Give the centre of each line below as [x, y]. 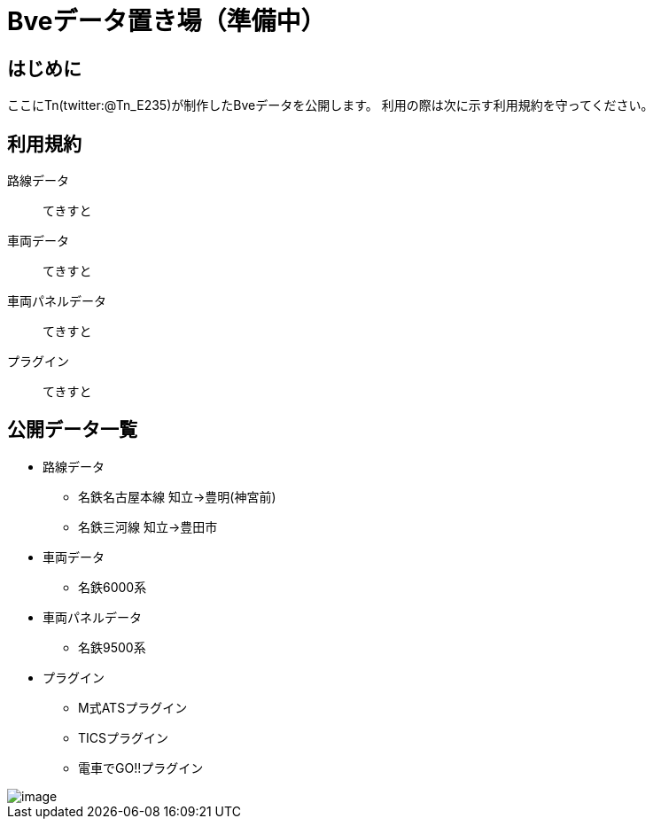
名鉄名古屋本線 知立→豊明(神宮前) [177, 496]
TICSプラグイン [124, 737]
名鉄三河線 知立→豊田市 [148, 526]
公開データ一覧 [72, 430]
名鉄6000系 [113, 587]
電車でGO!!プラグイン [141, 768]
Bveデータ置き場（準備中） [167, 21]
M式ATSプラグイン [133, 707]
